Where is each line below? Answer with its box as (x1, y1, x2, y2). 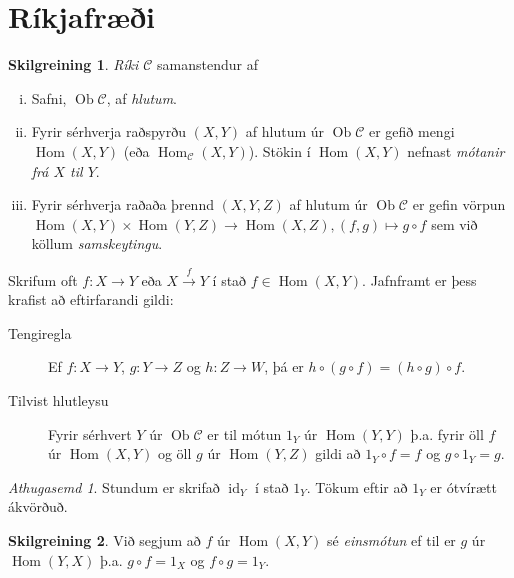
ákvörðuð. (8, 496, 68, 517)
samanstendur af (157, 54, 258, 75)
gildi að (315, 443, 361, 464)
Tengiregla (8, 322, 72, 343)
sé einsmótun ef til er (327, 530, 456, 551)
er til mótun (207, 423, 282, 444)
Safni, (31, 87, 67, 108)
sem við (431, 213, 478, 234)
